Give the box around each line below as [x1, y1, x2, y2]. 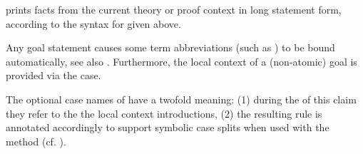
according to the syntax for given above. [6, 16, 181, 31]
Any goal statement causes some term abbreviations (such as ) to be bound [6, 40, 335, 55]
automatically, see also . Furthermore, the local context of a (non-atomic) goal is [6, 53, 357, 68]
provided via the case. [6, 68, 101, 83]
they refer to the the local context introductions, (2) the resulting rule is [6, 106, 322, 120]
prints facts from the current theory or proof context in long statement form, [6, 2, 342, 16]
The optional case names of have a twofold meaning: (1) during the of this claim [6, 91, 357, 106]
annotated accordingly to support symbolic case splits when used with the [6, 120, 329, 135]
